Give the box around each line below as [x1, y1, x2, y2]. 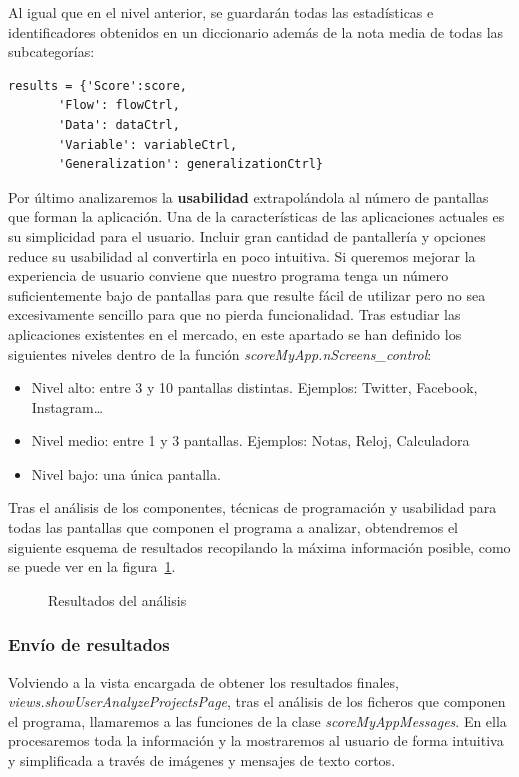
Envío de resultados [8, 632, 170, 657]
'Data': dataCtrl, [58, 117, 180, 132]
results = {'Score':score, [8, 78, 187, 93]
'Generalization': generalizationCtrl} [58, 157, 323, 172]
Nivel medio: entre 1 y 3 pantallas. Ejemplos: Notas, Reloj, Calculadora [31, 430, 470, 451]
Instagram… [31, 396, 104, 417]
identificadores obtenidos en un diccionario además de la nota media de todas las [8, 21, 504, 42]
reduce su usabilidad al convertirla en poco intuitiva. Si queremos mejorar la [8, 245, 476, 266]
